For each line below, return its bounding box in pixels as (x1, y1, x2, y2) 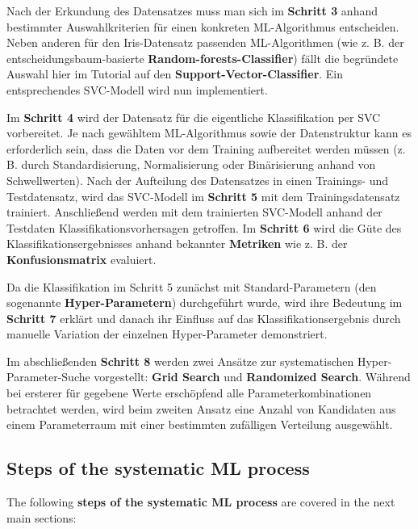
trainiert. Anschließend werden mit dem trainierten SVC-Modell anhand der (6, 204, 382, 220)
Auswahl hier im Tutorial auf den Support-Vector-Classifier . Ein (6, 65, 344, 82)
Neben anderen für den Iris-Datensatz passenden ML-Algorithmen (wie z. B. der (6, 34, 404, 51)
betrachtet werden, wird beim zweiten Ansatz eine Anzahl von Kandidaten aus (6, 400, 396, 417)
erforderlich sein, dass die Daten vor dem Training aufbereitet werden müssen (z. (6, 140, 406, 157)
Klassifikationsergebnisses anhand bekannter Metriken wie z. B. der (6, 235, 348, 252)
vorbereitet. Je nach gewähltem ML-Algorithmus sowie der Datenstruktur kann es (6, 124, 412, 141)
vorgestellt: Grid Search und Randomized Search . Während (94, 368, 411, 385)
